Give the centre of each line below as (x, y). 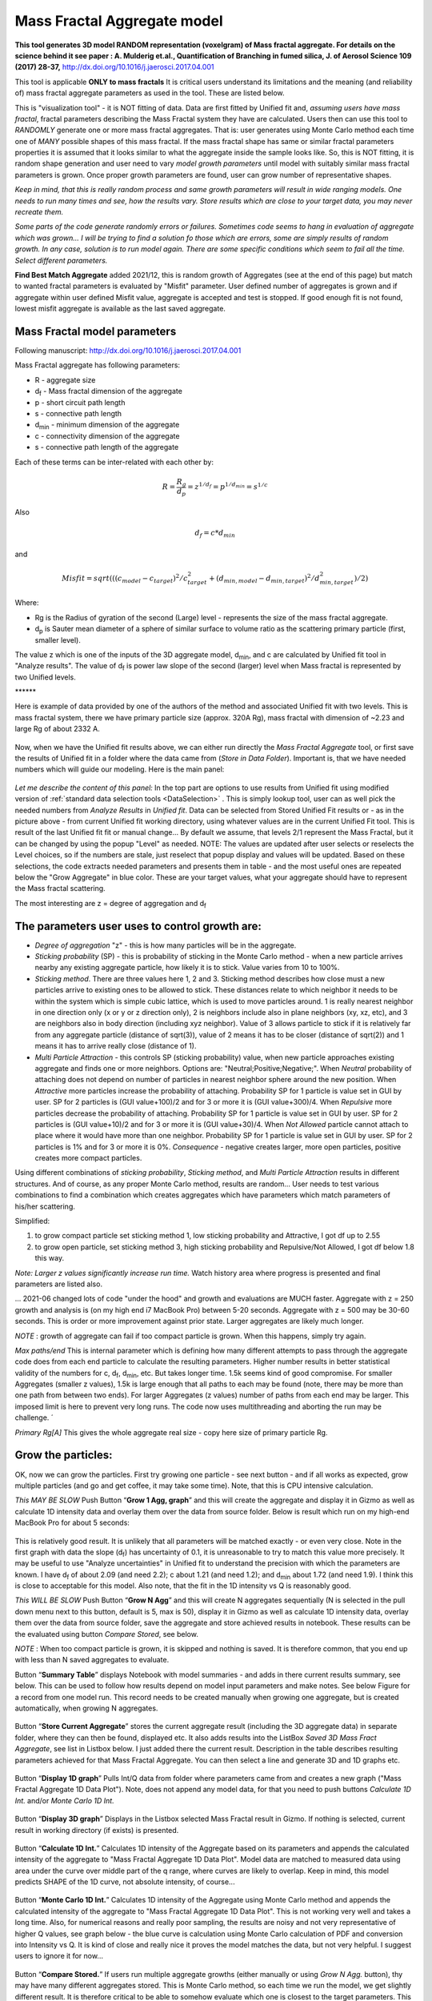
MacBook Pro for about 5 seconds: (72, 1523)
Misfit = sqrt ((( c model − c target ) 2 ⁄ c (124, 578)
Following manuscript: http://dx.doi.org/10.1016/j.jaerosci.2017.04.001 (128, 351)
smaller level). (58, 640)
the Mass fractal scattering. (60, 888)
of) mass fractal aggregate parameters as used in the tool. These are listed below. (150, 93)
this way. (49, 1258)
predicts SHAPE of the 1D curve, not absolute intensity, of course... (125, 1882)
